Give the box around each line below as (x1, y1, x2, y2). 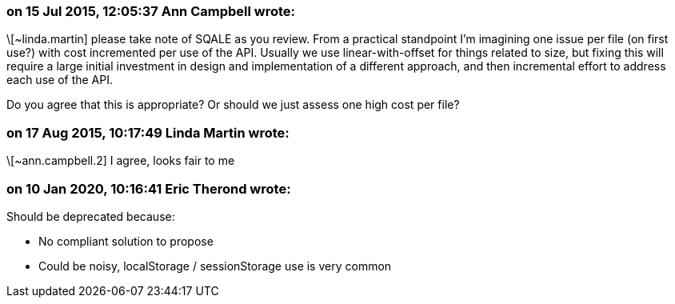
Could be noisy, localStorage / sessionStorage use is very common (38, 258, 392, 273)
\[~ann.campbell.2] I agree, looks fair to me (6, 154, 235, 168)
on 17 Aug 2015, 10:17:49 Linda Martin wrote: (6, 124, 290, 141)
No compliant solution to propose (38, 234, 214, 248)
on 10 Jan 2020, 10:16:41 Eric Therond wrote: (6, 180, 291, 197)
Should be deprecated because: (6, 209, 175, 223)
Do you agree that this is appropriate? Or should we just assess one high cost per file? (6, 98, 460, 112)
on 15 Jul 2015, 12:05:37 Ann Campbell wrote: (6, 3, 296, 19)
